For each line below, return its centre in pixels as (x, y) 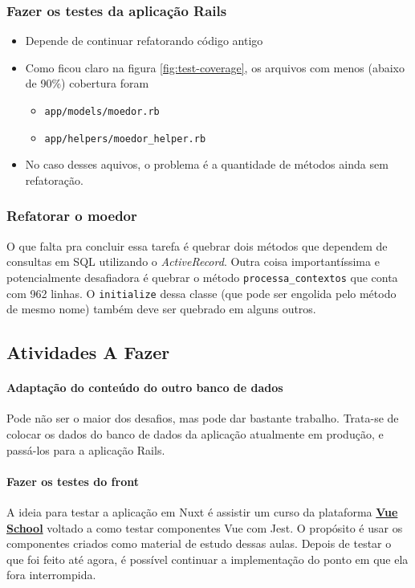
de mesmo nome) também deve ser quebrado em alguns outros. (161, 309)
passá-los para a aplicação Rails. (86, 449)
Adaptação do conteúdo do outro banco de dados (145, 388)
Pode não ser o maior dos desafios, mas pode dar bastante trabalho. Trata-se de (203, 418)
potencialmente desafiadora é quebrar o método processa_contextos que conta (202, 277)
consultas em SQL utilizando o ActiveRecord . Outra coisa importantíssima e (193, 261)
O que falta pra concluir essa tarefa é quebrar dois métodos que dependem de (197, 245)
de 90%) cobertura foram (87, 83)
